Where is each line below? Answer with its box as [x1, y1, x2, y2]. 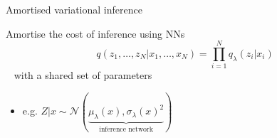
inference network [99, 125, 153, 133]
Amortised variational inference [6, 2, 142, 16]
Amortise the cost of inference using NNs [6, 26, 185, 41]
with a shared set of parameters [14, 68, 152, 83]
